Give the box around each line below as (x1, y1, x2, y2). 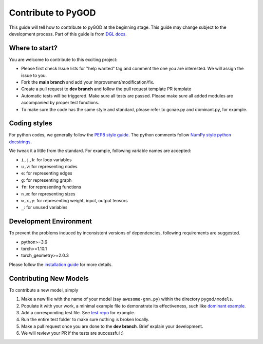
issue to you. (21, 72, 47, 78)
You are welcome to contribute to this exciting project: (9, 57, 118, 62)
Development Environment (9, 217, 92, 226)
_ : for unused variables (21, 205, 68, 210)
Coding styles (9, 119, 53, 128)
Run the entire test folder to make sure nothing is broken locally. (21, 317, 150, 323)
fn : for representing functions (21, 184, 81, 190)
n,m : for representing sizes (21, 191, 75, 197)
